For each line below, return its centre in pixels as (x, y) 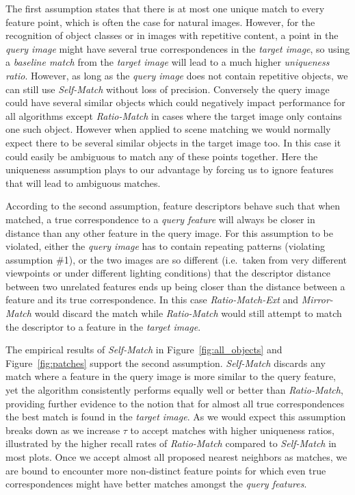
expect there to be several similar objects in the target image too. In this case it (173, 142)
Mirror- (317, 300)
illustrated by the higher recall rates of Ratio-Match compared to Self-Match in (171, 443)
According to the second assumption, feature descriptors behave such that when (173, 206)
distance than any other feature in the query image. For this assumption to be (170, 232)
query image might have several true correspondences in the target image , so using (178, 48)
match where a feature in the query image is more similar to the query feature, (171, 376)
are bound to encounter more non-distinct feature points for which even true (166, 470)
